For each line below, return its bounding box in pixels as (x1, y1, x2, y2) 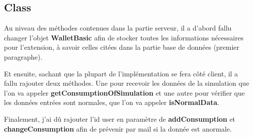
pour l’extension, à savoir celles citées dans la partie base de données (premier (4, 42, 240, 52)
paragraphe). (4, 51, 42, 62)
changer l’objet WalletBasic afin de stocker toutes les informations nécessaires (4, 32, 244, 42)
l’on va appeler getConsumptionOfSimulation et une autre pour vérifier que (4, 87, 245, 98)
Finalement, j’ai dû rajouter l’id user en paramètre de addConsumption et (4, 113, 236, 124)
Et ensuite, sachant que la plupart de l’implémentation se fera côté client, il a (4, 68, 238, 78)
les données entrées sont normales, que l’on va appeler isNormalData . (4, 97, 219, 107)
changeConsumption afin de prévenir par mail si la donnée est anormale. (4, 123, 232, 134)
